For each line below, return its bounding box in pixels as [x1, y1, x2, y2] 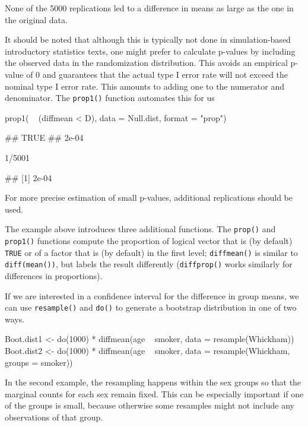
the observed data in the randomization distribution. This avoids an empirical [5, 56, 288, 69]
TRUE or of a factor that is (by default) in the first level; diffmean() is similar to [5, 246, 298, 258]
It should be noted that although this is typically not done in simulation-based [5, 33, 291, 46]
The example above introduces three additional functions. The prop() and [5, 223, 276, 235]
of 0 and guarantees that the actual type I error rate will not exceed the [26, 68, 288, 80]
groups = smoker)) [5, 356, 73, 368]
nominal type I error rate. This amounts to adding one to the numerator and [5, 80, 284, 92]
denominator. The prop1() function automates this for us [5, 91, 215, 104]
